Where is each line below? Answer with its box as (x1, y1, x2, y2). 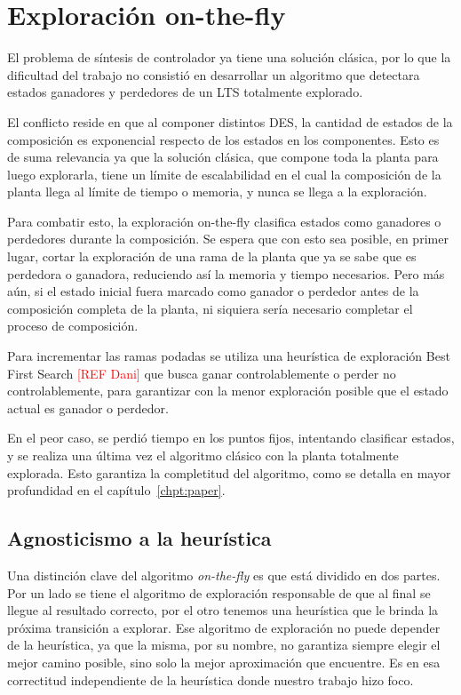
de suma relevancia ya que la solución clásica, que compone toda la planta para (7, 148, 439, 166)
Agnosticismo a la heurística (7, 524, 272, 552)
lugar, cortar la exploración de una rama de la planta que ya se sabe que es (7, 247, 417, 266)
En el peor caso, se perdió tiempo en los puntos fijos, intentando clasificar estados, (7, 428, 455, 447)
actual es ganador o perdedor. (7, 398, 169, 417)
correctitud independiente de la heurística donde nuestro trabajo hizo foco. (7, 670, 414, 689)
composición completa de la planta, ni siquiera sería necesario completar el (7, 299, 413, 317)
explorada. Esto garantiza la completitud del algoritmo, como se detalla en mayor (7, 463, 451, 482)
